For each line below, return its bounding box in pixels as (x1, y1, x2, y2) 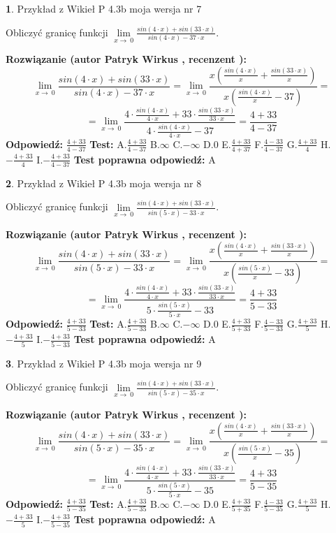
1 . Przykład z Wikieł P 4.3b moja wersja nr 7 (6, 1, 202, 15)
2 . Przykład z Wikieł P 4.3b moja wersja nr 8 (6, 175, 202, 190)
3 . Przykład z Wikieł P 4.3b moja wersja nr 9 (6, 356, 202, 370)
